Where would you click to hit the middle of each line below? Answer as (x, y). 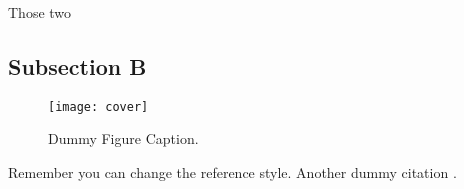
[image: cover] (98, 106)
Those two (40, 12)
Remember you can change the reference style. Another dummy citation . (232, 172)
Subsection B (77, 65)
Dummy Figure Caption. (123, 138)
